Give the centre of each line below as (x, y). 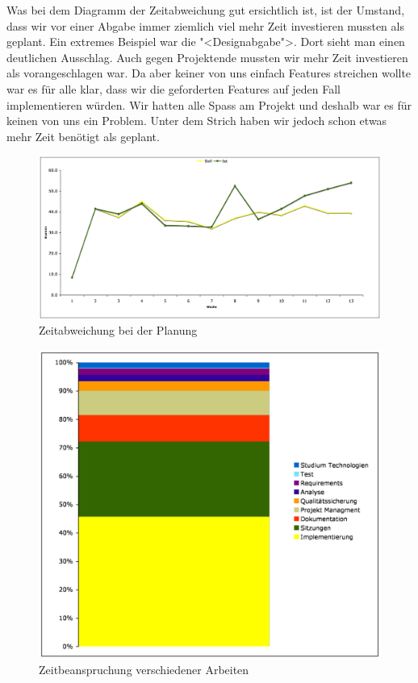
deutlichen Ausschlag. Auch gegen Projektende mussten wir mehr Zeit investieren (207, 57)
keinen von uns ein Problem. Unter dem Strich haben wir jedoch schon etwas (197, 121)
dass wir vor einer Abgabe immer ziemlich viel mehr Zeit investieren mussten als (205, 25)
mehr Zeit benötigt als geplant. (83, 136)
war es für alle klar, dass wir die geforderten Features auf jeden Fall (173, 88)
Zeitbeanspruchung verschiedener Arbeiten (144, 670)
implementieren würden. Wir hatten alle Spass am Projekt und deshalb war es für (209, 104)
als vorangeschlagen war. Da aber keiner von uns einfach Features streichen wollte (209, 73)
